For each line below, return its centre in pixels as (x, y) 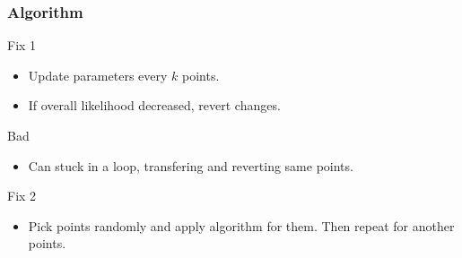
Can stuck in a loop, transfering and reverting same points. (191, 165)
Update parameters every (98, 75)
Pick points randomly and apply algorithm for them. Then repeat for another (241, 225)
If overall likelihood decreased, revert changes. (154, 105)
